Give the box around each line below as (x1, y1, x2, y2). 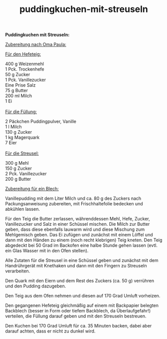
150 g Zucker (5, 165, 32, 171)
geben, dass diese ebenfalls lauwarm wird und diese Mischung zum (5, 226, 145, 232)
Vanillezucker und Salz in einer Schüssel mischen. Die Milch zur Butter (5, 221, 150, 227)
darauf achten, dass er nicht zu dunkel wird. (5, 328, 96, 334)
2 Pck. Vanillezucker (5, 171, 47, 177)
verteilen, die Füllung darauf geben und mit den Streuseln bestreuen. (5, 313, 147, 319)
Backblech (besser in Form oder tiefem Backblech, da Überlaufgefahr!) (5, 308, 151, 314)
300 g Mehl (5, 160, 29, 166)
